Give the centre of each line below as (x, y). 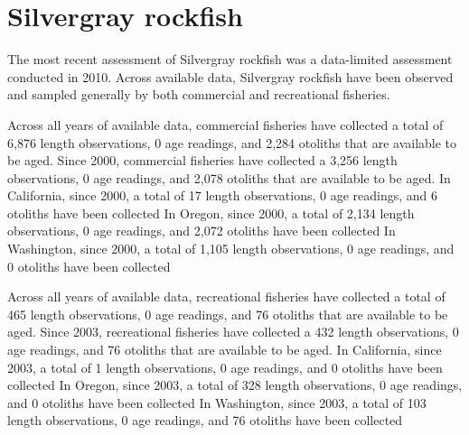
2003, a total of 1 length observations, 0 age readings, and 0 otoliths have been (225, 367)
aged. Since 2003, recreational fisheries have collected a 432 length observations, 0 (233, 332)
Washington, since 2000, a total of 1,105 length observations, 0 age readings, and (231, 249)
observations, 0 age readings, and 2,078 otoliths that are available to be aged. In (229, 177)
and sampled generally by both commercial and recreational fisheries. (199, 94)
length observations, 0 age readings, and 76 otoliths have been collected (205, 420)
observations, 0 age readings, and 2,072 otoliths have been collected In (202, 231)
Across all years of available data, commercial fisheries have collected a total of (225, 124)
